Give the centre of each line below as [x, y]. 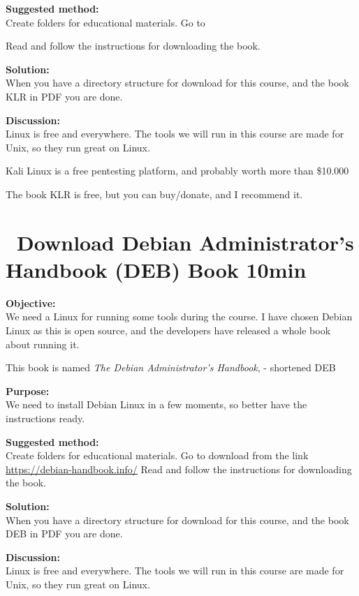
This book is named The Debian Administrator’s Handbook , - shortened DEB [171, 367]
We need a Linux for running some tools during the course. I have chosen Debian [179, 316]
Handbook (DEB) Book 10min [156, 269]
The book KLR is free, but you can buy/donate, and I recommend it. [154, 194]
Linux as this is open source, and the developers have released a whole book [168, 330]
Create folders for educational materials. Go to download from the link [157, 455]
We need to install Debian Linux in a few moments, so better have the [156, 404]
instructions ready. [45, 418]
